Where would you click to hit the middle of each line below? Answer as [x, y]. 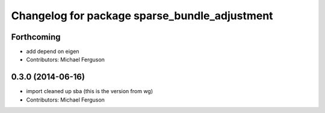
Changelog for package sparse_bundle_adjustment [142, 16]
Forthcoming [36, 37]
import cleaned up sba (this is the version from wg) [90, 91]
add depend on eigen [53, 52]
